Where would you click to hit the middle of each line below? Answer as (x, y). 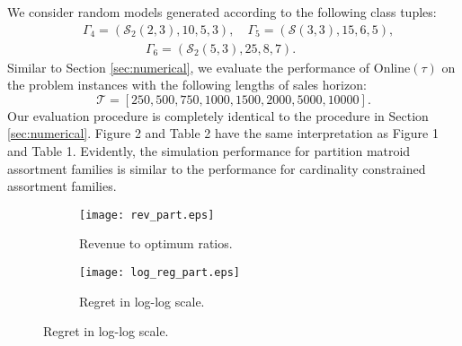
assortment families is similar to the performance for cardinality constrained (217, 168)
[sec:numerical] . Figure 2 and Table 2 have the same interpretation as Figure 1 (223, 133)
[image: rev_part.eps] (147, 215)
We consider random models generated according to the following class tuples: (222, 12)
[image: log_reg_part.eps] (160, 273)
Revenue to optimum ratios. (156, 243)
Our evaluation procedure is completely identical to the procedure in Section (218, 115)
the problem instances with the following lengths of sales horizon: (187, 85)
